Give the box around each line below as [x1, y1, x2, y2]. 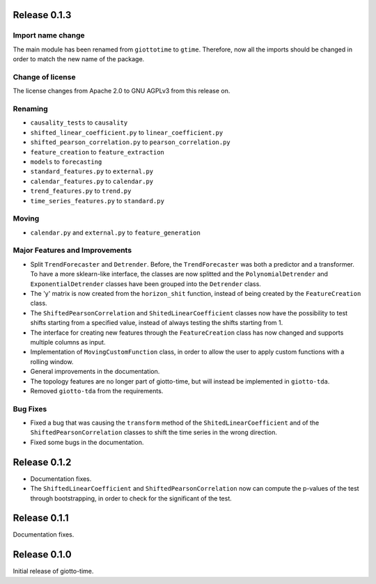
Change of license [13, 72, 76, 81]
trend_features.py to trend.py [30, 187, 132, 195]
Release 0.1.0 [13, 549, 72, 560]
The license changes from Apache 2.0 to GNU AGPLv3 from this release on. [13, 87, 230, 95]
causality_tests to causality [30, 118, 128, 127]
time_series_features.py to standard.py [30, 196, 165, 205]
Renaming [13, 104, 48, 114]
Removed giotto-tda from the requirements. [30, 386, 164, 395]
